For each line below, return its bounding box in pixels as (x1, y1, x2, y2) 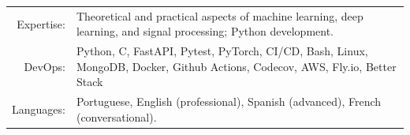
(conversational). (76, 108, 157, 125)
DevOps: (24, 58, 65, 74)
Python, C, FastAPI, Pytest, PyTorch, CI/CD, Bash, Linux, (76, 43, 368, 59)
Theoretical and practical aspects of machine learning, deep (76, 7, 363, 24)
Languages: (12, 101, 65, 118)
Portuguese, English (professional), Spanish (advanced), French (76, 93, 382, 110)
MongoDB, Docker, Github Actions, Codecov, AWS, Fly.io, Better (76, 58, 397, 74)
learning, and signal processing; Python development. (76, 23, 334, 39)
